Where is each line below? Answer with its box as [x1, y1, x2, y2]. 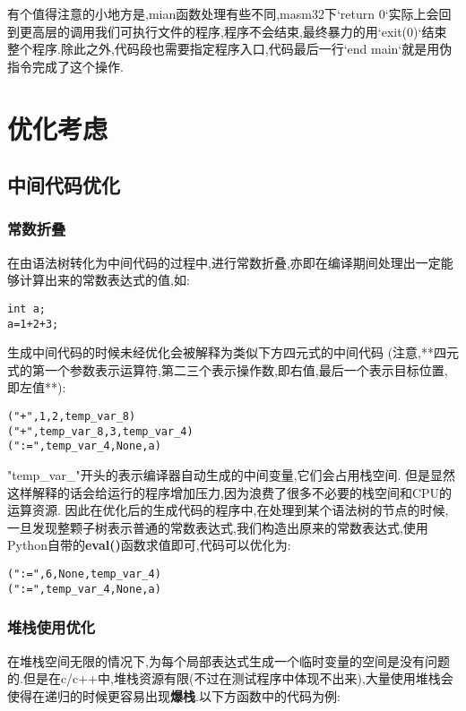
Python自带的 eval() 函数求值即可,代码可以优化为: [7, 535, 291, 554]
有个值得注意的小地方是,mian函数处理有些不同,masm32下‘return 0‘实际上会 [7, 4, 439, 22]
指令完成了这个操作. [7, 56, 124, 75]
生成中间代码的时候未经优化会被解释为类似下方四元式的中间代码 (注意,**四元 [7, 343, 459, 362]
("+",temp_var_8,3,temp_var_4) [7, 424, 194, 438]
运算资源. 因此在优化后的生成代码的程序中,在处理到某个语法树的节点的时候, [7, 501, 449, 519]
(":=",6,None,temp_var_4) [7, 567, 161, 580]
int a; [7, 302, 46, 315]
